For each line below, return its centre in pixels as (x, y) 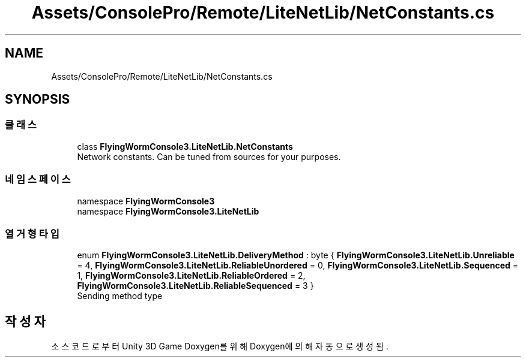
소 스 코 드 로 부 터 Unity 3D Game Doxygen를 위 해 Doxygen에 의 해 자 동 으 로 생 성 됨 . (220, 346)
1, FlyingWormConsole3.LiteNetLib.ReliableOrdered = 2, (191, 276)
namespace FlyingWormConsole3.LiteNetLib (168, 211)
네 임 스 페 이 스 (38, 180)
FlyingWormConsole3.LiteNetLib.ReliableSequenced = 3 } (195, 286)
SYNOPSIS (38, 99)
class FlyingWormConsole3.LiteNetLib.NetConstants (185, 146)
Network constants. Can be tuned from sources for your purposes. (209, 156)
